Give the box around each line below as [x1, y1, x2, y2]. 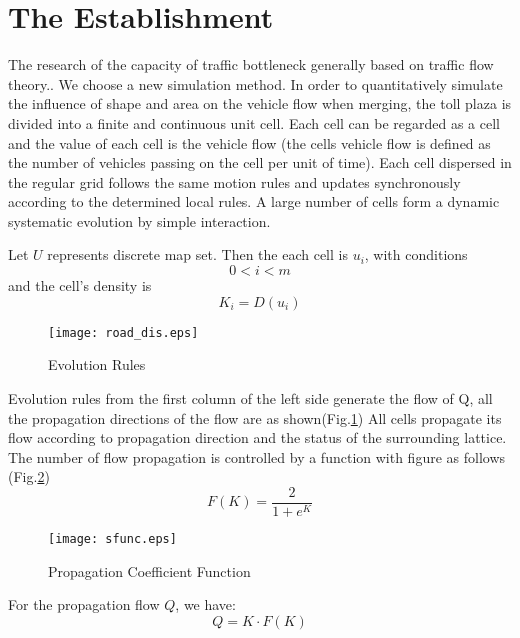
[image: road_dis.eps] [48, 325, 199, 340]
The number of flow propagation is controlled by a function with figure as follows [8, 446, 506, 467]
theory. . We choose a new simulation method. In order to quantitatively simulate [8, 73, 503, 94]
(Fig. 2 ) [8, 466, 50, 487]
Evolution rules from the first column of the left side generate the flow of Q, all [8, 387, 493, 408]
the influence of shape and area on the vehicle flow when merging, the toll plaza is [8, 93, 512, 114]
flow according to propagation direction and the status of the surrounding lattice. [8, 427, 507, 448]
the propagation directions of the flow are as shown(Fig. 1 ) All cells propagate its [8, 407, 502, 428]
